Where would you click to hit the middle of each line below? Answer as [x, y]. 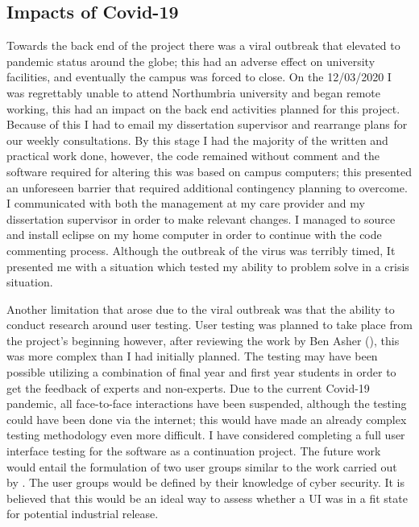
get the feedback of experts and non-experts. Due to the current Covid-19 [188, 387]
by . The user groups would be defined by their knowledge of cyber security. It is [206, 482]
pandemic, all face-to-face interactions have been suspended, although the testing [207, 403]
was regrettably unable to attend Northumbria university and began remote [193, 92]
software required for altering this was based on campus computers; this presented [209, 171]
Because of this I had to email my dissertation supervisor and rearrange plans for [207, 124]
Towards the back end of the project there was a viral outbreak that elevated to [203, 45]
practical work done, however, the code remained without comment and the [193, 156]
